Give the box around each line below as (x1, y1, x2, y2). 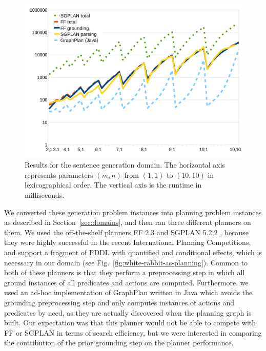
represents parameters (25, 169, 93, 180)
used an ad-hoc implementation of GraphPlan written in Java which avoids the (4, 287, 253, 298)
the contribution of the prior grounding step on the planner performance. (4, 337, 234, 348)
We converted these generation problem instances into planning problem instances (4, 207, 262, 217)
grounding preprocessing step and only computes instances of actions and (4, 297, 235, 307)
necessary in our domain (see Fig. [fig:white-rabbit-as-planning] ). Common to (4, 257, 248, 267)
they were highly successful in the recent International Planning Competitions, (4, 237, 251, 247)
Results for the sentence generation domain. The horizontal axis (25, 159, 226, 170)
